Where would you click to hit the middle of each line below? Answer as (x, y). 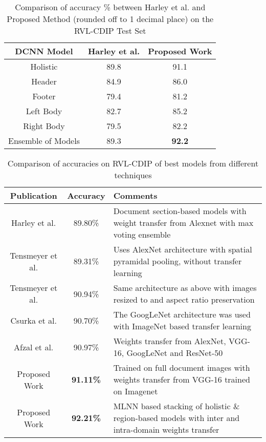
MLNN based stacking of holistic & (176, 406)
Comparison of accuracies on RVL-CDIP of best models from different (133, 163)
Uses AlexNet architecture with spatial (183, 249)
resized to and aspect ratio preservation (184, 299)
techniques (133, 175)
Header (44, 81)
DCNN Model (44, 51)
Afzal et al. (34, 347)
